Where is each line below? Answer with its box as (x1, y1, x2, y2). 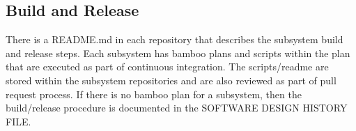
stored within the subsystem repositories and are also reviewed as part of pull (6, 72, 336, 87)
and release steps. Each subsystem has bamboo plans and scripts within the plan (6, 45, 350, 60)
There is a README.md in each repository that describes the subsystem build (6, 32, 343, 47)
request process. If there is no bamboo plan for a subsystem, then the (6, 86, 302, 101)
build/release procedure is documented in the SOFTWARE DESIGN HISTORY (6, 100, 348, 115)
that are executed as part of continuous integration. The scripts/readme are (6, 59, 329, 74)
